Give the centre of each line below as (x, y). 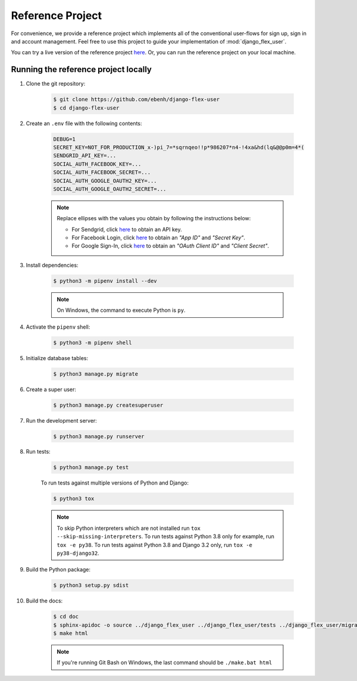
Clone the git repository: (56, 84)
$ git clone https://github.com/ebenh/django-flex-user (137, 99)
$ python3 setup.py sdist (91, 585)
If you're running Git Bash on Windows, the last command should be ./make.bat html (165, 663)
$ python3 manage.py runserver (99, 436)
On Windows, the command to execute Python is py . (121, 310)
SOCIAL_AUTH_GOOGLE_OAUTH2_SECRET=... (110, 189)
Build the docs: (44, 601)
